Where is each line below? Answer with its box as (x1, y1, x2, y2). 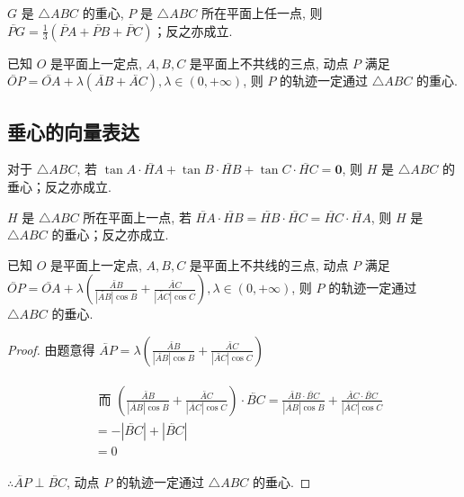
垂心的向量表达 (7, 117, 139, 145)
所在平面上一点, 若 (83, 207, 192, 226)
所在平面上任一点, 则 (201, 4, 323, 22)
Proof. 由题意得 (7, 339, 95, 358)
